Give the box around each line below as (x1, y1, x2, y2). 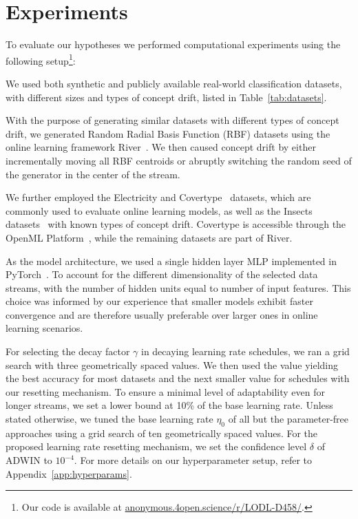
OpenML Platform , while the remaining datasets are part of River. (6, 230, 293, 244)
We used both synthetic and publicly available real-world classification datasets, (6, 76, 342, 90)
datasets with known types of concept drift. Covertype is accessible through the (6, 217, 346, 231)
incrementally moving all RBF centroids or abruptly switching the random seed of (6, 153, 352, 167)
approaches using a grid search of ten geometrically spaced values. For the (6, 425, 318, 440)
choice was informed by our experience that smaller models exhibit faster (6, 294, 313, 308)
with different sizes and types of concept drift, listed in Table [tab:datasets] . (6, 89, 327, 104)
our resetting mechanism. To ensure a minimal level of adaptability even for (6, 384, 325, 399)
